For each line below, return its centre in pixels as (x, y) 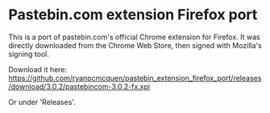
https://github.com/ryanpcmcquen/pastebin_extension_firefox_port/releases (135, 78)
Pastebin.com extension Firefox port (133, 15)
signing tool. (29, 54)
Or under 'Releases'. (42, 102)
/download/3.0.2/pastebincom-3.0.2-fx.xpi (79, 87)
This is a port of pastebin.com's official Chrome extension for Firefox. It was (134, 37)
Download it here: (37, 69)
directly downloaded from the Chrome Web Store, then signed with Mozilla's (135, 45)
